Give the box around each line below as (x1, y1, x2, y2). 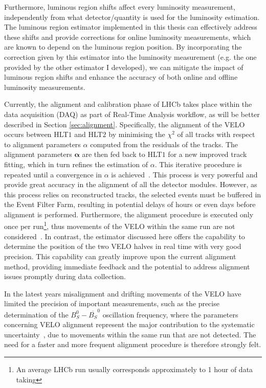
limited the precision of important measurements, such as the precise (4, 298, 219, 309)
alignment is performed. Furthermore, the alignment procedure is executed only (4, 209, 254, 219)
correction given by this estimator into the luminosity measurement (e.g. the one (4, 51, 257, 62)
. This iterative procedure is (154, 158, 242, 169)
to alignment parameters (4, 139, 81, 149)
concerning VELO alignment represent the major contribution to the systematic (4, 319, 255, 330)
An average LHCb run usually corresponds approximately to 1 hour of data (16, 363, 253, 374)
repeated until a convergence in (4, 169, 102, 179)
